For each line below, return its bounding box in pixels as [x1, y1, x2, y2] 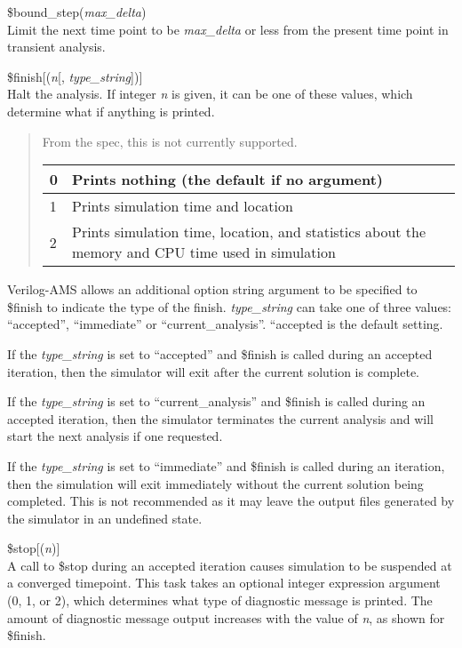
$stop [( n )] [7, 539, 60, 557]
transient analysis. [7, 37, 106, 56]
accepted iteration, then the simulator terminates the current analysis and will [7, 409, 434, 428]
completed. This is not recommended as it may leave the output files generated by [7, 492, 455, 510]
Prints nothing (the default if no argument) [72, 169, 384, 190]
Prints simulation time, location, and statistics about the [72, 221, 426, 243]
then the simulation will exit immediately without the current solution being [7, 474, 424, 492]
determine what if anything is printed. [7, 101, 215, 120]
